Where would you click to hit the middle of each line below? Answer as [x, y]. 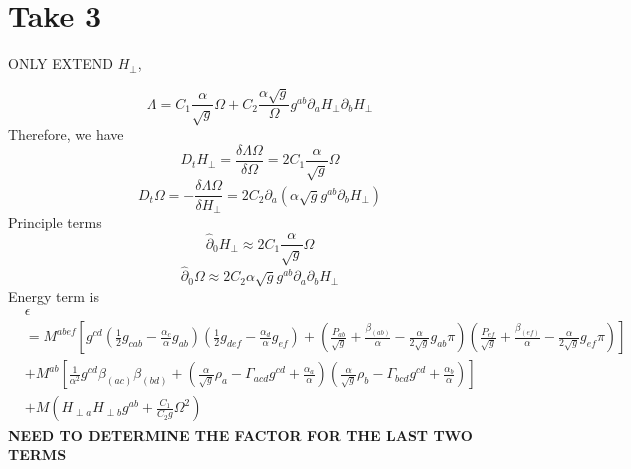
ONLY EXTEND [61, 63]
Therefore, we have [66, 134]
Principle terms [55, 222]
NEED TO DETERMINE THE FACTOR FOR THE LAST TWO [240, 434]
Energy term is [53, 295]
